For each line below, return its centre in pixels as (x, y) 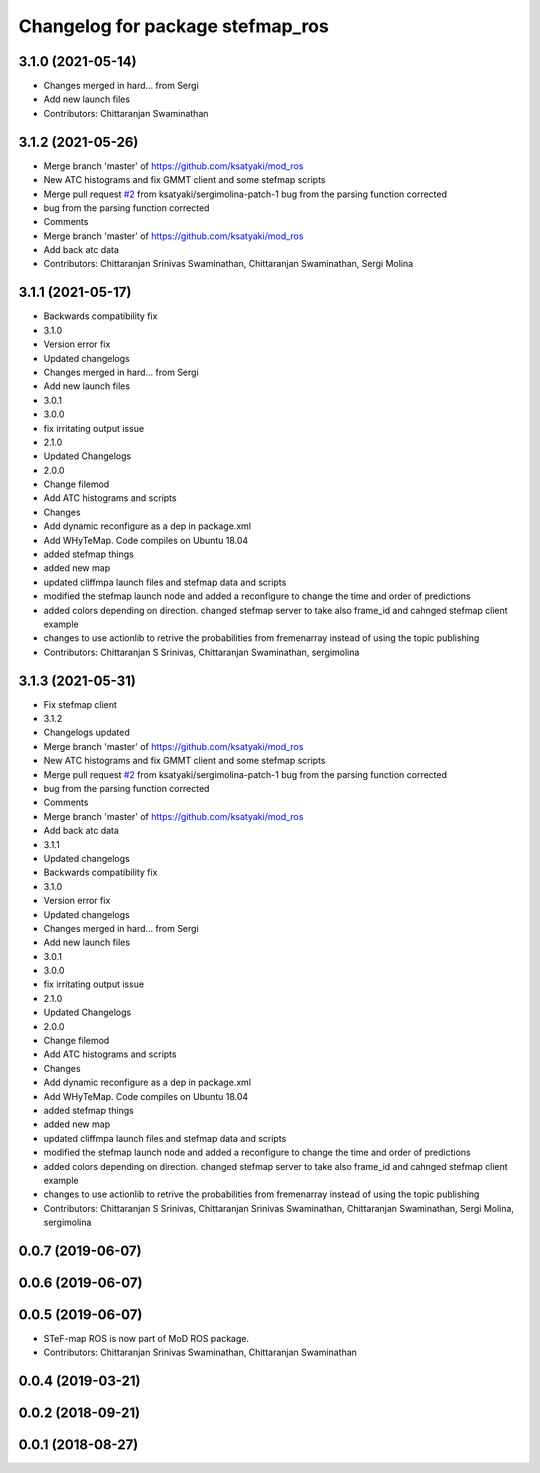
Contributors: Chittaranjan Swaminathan (126, 113)
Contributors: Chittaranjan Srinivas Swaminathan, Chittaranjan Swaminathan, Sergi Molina (228, 264)
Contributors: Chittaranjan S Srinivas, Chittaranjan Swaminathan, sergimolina (201, 652)
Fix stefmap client (80, 704)
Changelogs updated (86, 732)
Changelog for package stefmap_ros (173, 26)
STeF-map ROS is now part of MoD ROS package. (146, 1339)
